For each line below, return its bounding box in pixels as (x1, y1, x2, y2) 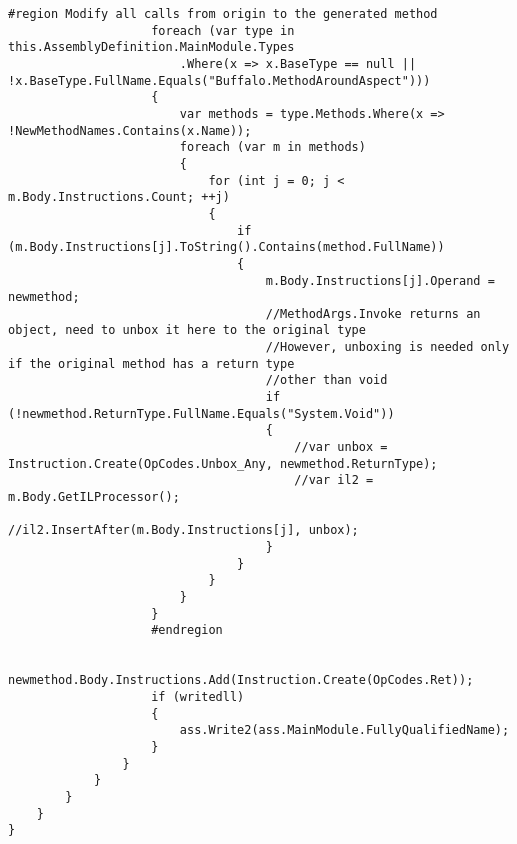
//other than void (265, 373, 388, 388)
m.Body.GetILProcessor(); (8, 490, 180, 505)
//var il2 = (294, 473, 374, 488)
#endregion (151, 623, 223, 638)
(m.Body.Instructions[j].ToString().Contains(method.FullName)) (8, 240, 445, 255)
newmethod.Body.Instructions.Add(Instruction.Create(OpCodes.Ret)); (8, 673, 474, 688)
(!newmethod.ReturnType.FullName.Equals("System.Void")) (8, 406, 395, 421)
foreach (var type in (151, 23, 295, 38)
